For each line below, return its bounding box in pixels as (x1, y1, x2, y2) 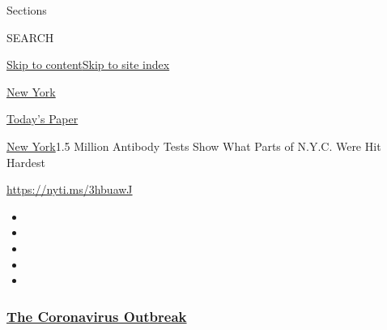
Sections (6, 2, 47, 18)
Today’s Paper (6, 110, 79, 127)
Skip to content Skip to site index (6, 56, 170, 73)
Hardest (6, 153, 45, 170)
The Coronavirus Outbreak (6, 306, 187, 326)
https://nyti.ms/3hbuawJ (6, 181, 133, 198)
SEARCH (6, 28, 54, 45)
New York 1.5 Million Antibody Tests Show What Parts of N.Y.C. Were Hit (6, 137, 381, 154)
